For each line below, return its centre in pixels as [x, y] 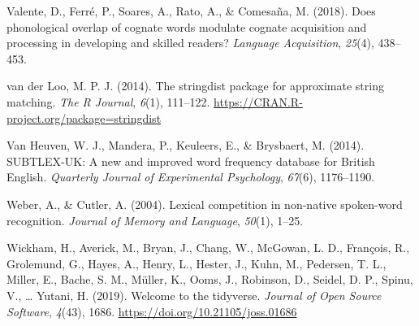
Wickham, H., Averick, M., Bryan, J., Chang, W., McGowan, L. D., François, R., [208, 248]
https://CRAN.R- [258, 101]
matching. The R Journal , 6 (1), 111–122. [108, 101]
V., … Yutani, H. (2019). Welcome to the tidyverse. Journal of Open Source [194, 295]
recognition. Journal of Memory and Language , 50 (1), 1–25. [155, 220]
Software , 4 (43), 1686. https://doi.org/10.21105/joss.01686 [152, 311]
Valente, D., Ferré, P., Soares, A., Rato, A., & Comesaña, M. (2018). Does [191, 11]
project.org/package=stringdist [84, 117]
